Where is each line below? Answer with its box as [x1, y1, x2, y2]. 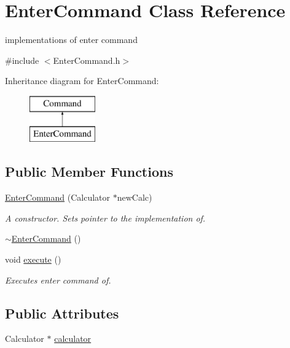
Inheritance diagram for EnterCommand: [5, 74, 159, 87]
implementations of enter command [5, 33, 138, 46]
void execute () [5, 253, 61, 266]
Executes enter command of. [5, 273, 111, 286]
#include [5, 53, 39, 66]
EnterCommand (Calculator [5, 191, 111, 204]
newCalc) [117, 191, 152, 204]
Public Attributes [5, 303, 119, 322]
